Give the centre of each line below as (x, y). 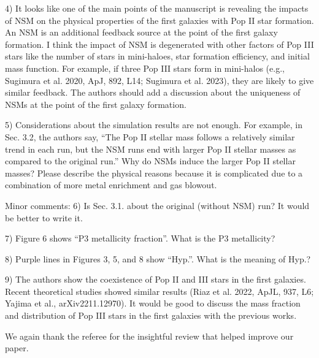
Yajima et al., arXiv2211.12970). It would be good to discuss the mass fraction (153, 303)
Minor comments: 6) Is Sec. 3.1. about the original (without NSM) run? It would (157, 205)
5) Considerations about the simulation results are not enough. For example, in (154, 125)
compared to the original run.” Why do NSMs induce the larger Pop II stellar (150, 161)
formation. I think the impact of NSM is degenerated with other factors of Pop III (159, 44)
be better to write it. (44, 217)
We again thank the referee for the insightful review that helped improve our (149, 336)
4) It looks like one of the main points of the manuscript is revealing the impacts (157, 8)
